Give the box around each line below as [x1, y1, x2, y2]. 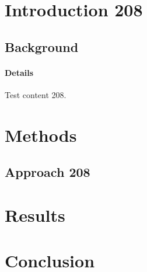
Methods [5, 123, 77, 147]
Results [5, 203, 65, 226]
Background [5, 37, 79, 55]
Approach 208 [5, 163, 90, 181]
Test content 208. [5, 88, 66, 100]
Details [5, 66, 34, 78]
